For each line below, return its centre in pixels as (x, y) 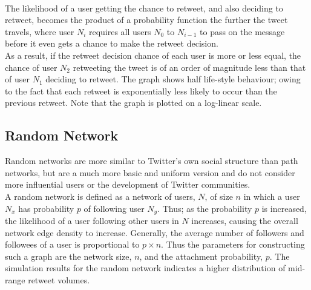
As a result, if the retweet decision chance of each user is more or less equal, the (153, 55)
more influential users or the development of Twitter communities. (128, 184)
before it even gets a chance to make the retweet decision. (112, 43)
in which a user (272, 196)
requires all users (120, 31)
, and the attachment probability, (201, 256)
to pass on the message (242, 31)
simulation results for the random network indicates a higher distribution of (145, 268)
